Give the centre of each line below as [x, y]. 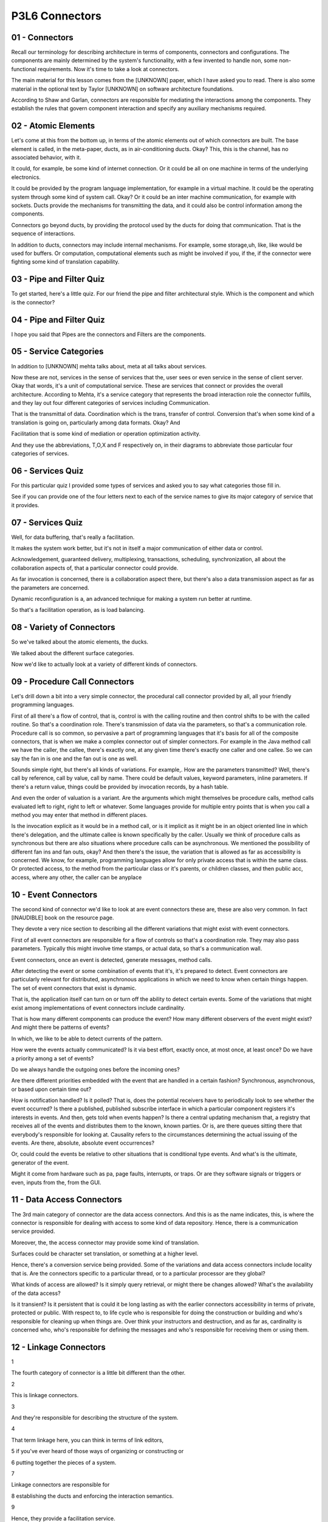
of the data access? [36, 1293]
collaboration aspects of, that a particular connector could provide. [95, 568]
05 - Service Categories [57, 352]
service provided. [33, 1231]
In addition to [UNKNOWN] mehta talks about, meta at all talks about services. [109, 366]
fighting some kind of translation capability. [65, 262]
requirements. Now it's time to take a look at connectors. [108, 69]
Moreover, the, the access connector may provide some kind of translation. [105, 1243]
